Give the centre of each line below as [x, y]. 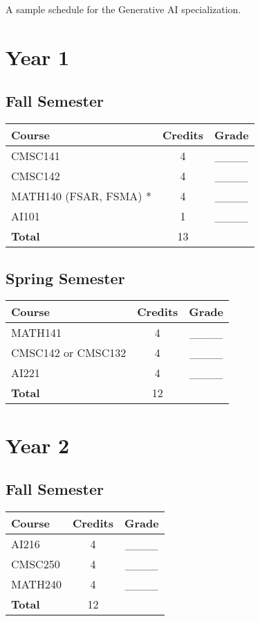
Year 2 [38, 445]
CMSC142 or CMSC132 [69, 353]
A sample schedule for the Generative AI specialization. [123, 9]
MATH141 [36, 333]
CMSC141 [36, 156]
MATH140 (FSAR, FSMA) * [81, 196]
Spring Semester [65, 278]
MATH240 [36, 584]
